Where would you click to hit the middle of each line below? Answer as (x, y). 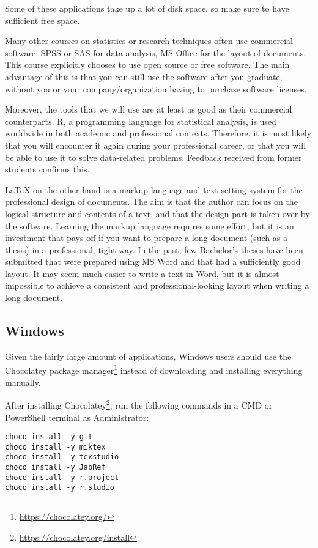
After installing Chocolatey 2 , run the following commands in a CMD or (139, 404)
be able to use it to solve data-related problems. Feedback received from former (153, 157)
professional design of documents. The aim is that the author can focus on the (151, 202)
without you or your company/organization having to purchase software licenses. (156, 88)
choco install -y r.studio (60, 488)
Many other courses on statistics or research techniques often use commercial (149, 41)
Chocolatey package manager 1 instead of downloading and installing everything (154, 369)
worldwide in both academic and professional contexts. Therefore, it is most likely (158, 133)
